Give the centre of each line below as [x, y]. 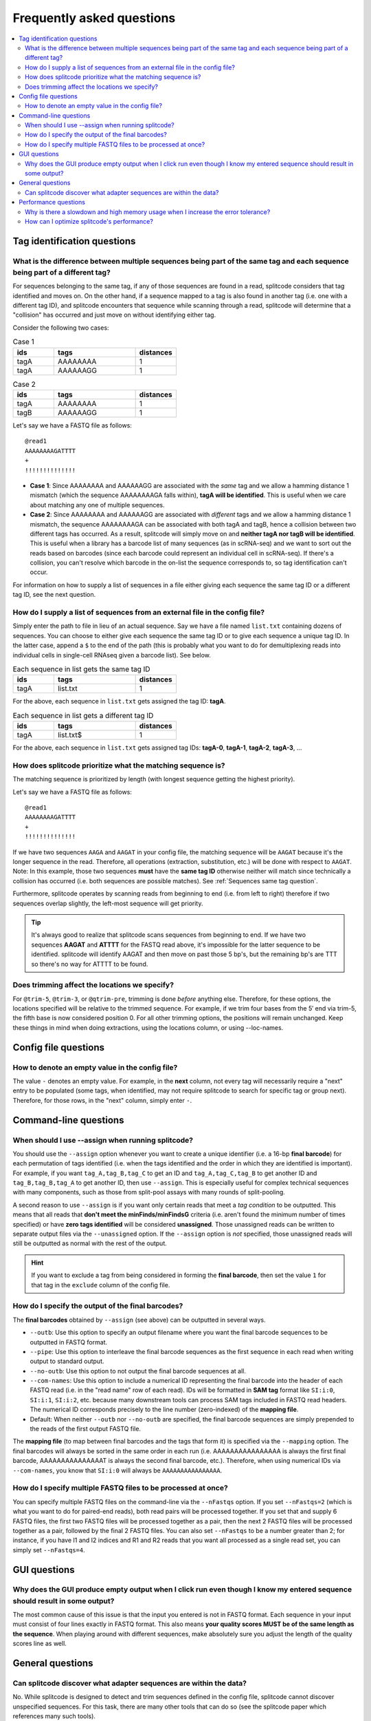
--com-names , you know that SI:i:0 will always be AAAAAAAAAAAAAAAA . [117, 1470]
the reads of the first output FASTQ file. [85, 1429]
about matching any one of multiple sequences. [97, 505]
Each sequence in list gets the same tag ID [81, 669]
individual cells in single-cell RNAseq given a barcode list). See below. [112, 655]
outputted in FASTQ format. [69, 1342]
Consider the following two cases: [61, 328]
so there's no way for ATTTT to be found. [90, 964]
